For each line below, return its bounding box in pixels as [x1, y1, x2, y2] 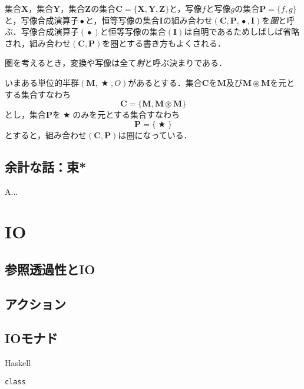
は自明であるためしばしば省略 [184, 25, 300, 38]
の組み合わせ [163, 14, 213, 26]
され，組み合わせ [5, 36, 71, 49]
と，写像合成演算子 [5, 14, 79, 26]
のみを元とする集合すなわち [72, 108, 180, 121]
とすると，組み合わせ [5, 128, 87, 141]
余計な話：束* [5, 157, 87, 175]
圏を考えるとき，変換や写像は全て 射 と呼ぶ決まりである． [5, 56, 227, 69]
